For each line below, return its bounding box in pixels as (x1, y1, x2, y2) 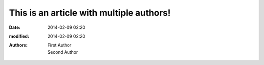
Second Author (47, 49, 78, 55)
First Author (47, 42, 72, 48)
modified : (9, 33, 29, 39)
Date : (9, 24, 21, 30)
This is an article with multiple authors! (9, 7, 171, 18)
